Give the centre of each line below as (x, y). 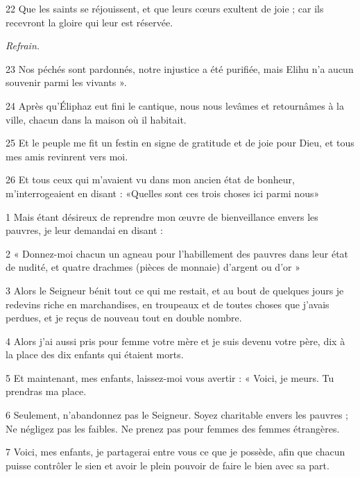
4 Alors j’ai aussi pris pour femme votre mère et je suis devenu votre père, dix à (175, 341)
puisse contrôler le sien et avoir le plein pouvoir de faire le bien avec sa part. (168, 465)
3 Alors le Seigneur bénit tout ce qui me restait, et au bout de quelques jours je (175, 290)
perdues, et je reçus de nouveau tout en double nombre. (124, 318)
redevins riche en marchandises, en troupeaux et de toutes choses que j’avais (168, 304)
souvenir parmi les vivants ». (66, 82)
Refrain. (23, 45)
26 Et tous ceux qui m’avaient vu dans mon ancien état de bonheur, (150, 179)
